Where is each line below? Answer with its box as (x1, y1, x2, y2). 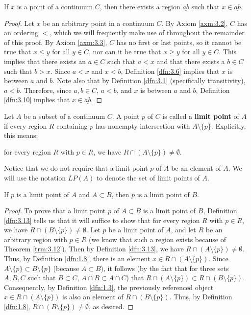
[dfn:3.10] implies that (4, 94, 70, 105)
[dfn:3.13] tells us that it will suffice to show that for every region (4, 215, 200, 225)
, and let (171, 225, 196, 235)
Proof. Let (4, 18, 34, 28)
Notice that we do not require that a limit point (4, 163, 148, 173)
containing (56, 120, 88, 131)
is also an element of (62, 292, 124, 302)
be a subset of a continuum (24, 111, 105, 121)
